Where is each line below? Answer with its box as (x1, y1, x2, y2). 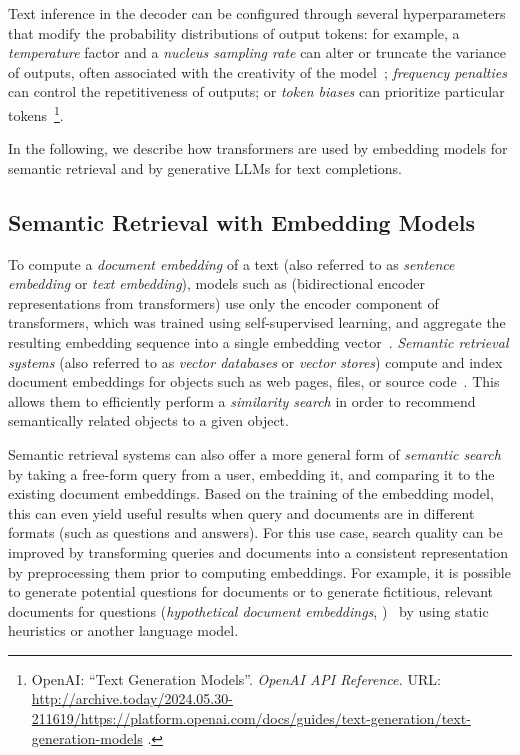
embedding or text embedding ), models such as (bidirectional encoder (8, 273, 425, 294)
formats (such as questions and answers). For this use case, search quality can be (8, 522, 503, 543)
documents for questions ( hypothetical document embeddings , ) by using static (8, 600, 489, 621)
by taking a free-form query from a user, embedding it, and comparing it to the (8, 463, 495, 484)
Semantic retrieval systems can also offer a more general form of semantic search (8, 443, 501, 464)
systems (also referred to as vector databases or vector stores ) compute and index (8, 351, 503, 372)
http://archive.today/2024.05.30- (31, 688, 233, 709)
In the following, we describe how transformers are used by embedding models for (8, 138, 508, 159)
